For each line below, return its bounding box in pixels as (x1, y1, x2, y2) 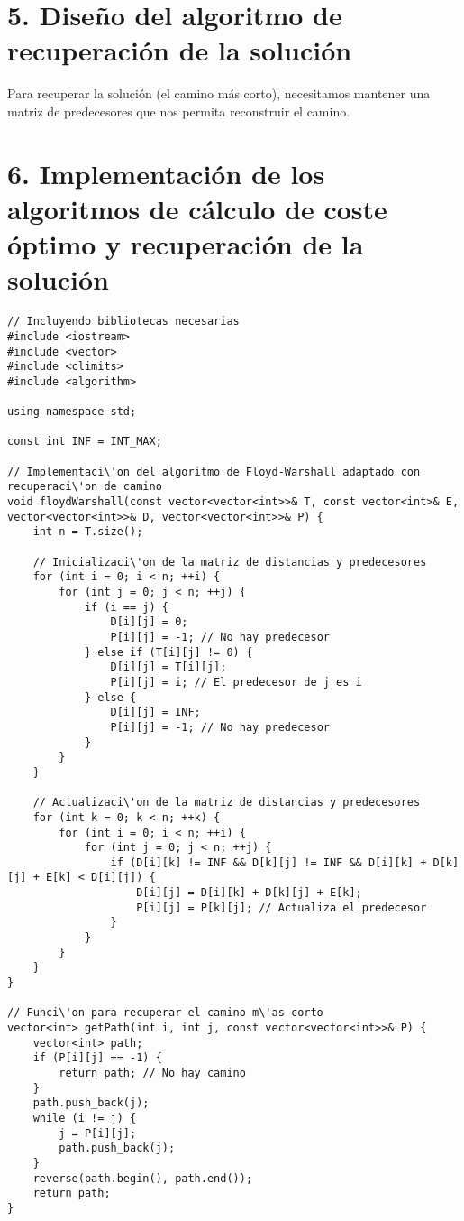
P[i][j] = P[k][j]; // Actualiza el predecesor (136, 901, 427, 914)
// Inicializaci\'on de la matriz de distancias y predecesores (32, 555, 427, 569)
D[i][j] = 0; (110, 615, 188, 629)
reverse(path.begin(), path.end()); (32, 1171, 253, 1185)
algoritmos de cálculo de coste (7, 190, 387, 227)
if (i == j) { (84, 600, 168, 614)
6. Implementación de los (7, 154, 325, 191)
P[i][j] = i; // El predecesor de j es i (110, 675, 362, 689)
